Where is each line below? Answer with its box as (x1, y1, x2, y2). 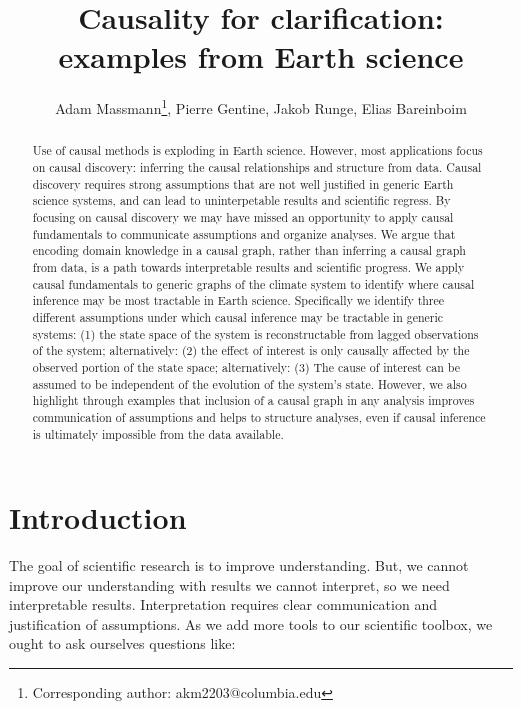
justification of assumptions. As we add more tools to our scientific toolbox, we (9, 613, 493, 634)
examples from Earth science (58, 36, 464, 77)
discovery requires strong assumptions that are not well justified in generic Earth (32, 175, 454, 192)
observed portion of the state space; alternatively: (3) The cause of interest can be (32, 358, 460, 375)
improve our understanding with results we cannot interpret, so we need (9, 574, 450, 595)
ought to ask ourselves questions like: (9, 633, 236, 654)
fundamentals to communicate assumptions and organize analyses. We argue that (32, 225, 456, 242)
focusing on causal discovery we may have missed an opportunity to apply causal (32, 208, 454, 225)
